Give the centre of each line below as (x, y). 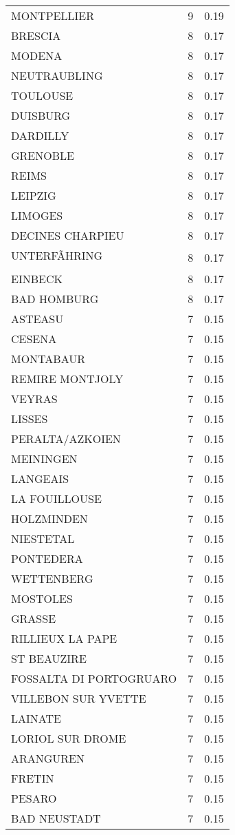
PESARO (34, 798)
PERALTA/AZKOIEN (66, 439)
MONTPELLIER (53, 16)
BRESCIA (36, 35)
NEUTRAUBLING (57, 75)
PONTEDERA (47, 558)
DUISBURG (41, 115)
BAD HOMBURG (55, 299)
